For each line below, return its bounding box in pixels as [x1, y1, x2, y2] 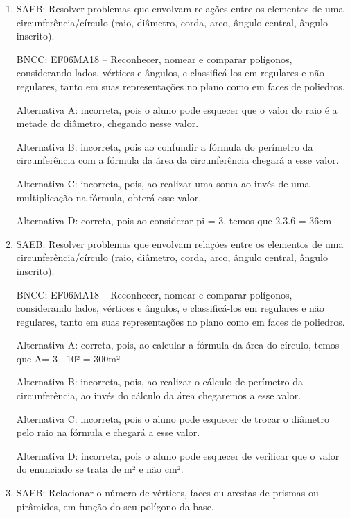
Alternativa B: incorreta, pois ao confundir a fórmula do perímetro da [16, 139, 313, 153]
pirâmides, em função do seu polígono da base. [16, 499, 214, 513]
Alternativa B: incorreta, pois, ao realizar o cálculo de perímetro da [16, 374, 303, 389]
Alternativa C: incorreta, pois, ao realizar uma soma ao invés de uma [16, 176, 310, 190]
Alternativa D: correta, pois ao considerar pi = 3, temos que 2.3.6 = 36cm [16, 213, 332, 228]
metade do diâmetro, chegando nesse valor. [16, 116, 199, 131]
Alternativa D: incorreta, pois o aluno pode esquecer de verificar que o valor [16, 448, 340, 462]
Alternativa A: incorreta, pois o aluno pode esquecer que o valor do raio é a [16, 102, 338, 117]
